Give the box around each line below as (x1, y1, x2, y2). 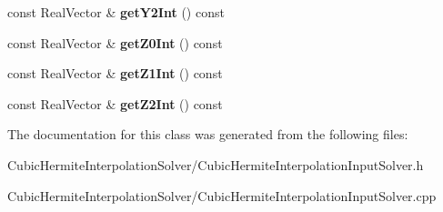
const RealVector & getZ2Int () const (7, 94, 223, 113)
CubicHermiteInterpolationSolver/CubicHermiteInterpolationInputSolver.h (7, 155, 424, 174)
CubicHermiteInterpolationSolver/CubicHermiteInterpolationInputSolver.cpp (7, 186, 437, 205)
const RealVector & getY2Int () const (7, 3, 225, 21)
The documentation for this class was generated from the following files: (7, 125, 408, 144)
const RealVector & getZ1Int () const (7, 64, 223, 83)
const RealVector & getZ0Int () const (7, 33, 223, 52)
